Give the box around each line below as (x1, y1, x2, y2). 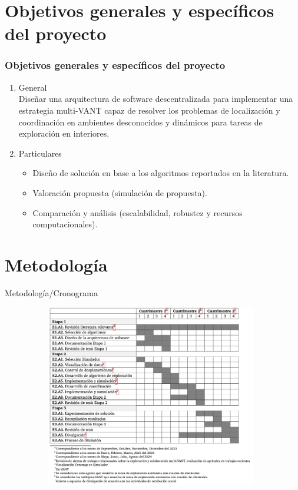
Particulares (18, 147, 62, 159)
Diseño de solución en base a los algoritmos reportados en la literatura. (32, 167, 289, 179)
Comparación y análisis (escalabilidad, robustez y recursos (32, 206, 243, 218)
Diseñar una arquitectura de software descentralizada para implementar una (18, 92, 293, 105)
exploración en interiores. (18, 127, 110, 140)
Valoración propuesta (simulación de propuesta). (32, 186, 207, 198)
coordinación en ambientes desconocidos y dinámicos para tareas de (18, 115, 263, 128)
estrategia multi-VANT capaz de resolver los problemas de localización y (18, 104, 280, 116)
